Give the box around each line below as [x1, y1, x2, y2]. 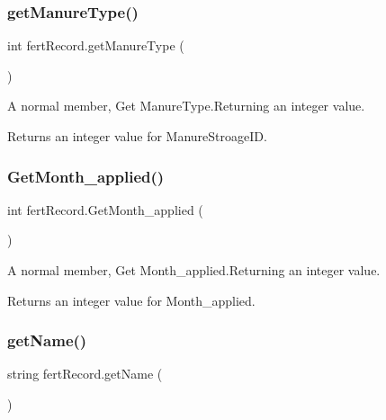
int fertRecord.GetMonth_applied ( [7, 200, 203, 219]
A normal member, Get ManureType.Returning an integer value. [7, 96, 365, 115]
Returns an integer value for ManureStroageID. [7, 127, 267, 145]
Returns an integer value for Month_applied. [7, 290, 256, 309]
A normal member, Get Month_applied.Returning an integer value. [7, 261, 381, 279]
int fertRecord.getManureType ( [7, 36, 184, 55]
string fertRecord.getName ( [7, 364, 163, 383]
